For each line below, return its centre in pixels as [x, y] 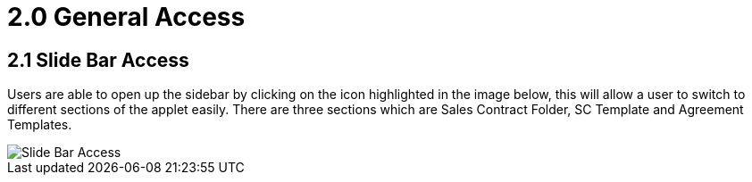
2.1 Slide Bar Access [98, 60]
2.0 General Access [126, 17]
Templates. [40, 125]
